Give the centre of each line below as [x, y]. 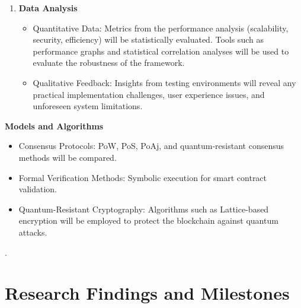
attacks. [33, 232]
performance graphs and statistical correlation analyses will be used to [161, 51]
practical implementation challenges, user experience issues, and [149, 94]
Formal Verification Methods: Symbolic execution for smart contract [143, 177]
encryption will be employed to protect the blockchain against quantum [148, 220]
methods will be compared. [68, 157]
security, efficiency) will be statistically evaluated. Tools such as [148, 39]
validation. [38, 189]
